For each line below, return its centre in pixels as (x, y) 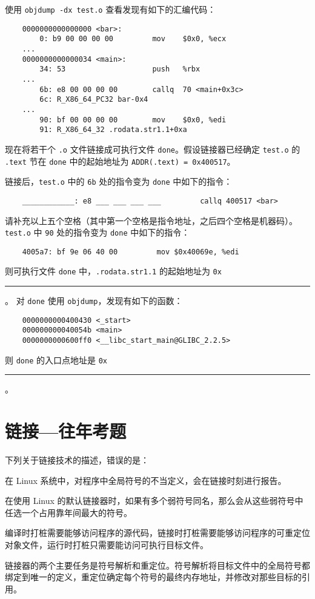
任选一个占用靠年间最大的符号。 (68, 512)
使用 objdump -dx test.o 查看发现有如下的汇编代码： (111, 9)
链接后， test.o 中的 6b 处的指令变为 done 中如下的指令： (119, 181)
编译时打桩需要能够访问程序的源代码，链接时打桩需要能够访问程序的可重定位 (157, 533)
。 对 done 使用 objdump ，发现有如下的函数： (94, 301)
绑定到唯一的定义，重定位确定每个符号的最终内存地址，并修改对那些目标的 (153, 577)
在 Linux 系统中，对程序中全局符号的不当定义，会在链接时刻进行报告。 (146, 480)
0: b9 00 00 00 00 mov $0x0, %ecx (133, 39)
